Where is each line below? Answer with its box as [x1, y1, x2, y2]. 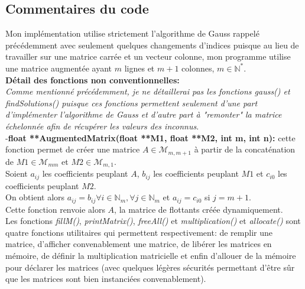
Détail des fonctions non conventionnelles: [5, 73, 180, 86]
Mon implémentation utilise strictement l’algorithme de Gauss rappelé [5, 27, 259, 40]
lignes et [124, 61, 155, 74]
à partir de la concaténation [194, 143, 296, 155]
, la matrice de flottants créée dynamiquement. [114, 203, 283, 215]
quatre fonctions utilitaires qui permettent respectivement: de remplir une [5, 226, 272, 238]
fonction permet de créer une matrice [5, 143, 140, 155]
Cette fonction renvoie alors [5, 203, 105, 215]
